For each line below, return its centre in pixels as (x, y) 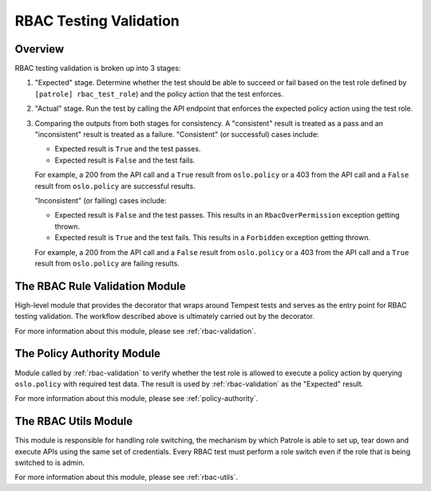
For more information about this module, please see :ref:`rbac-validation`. (136, 331)
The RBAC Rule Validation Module (101, 286)
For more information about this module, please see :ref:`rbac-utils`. (127, 477)
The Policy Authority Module (88, 354)
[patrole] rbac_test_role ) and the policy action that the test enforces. (159, 94)
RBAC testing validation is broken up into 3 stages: (98, 69)
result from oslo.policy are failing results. (107, 263)
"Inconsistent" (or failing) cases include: (101, 200)
